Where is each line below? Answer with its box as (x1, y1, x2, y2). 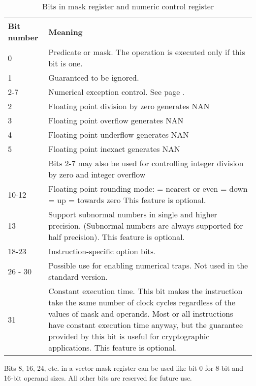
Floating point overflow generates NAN (48, 115, 184, 126)
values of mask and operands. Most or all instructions (48, 308, 233, 319)
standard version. (48, 271, 108, 282)
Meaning (48, 26, 83, 37)
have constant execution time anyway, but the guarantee (48, 319, 243, 330)
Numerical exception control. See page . (48, 86, 185, 97)
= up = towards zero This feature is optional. (48, 194, 206, 206)
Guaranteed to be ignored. (48, 72, 139, 83)
